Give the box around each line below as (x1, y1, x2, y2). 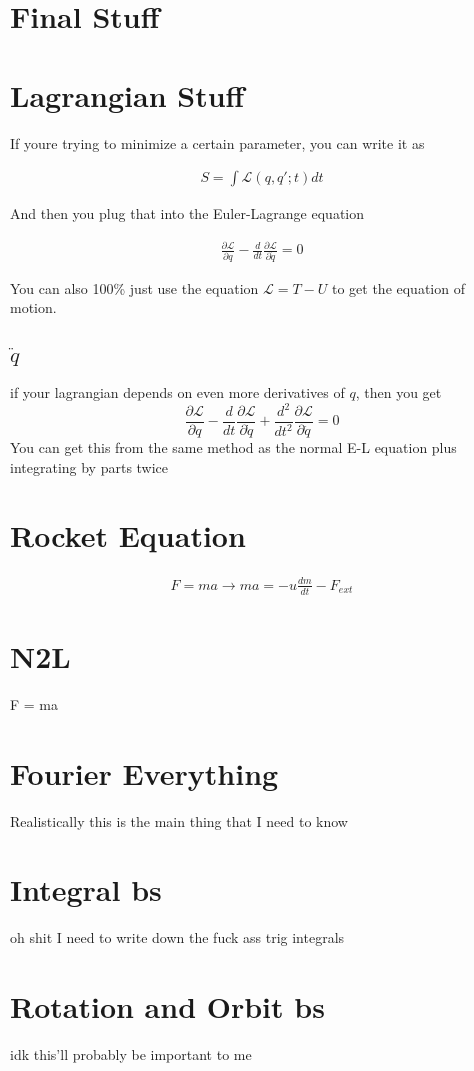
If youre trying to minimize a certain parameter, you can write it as (10, 132, 425, 153)
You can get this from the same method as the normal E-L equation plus (10, 437, 457, 458)
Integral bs (10, 869, 162, 910)
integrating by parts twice (10, 456, 169, 477)
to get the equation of (331, 277, 465, 298)
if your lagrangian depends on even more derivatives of (10, 381, 345, 402)
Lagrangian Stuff (10, 74, 245, 115)
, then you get (355, 381, 442, 402)
